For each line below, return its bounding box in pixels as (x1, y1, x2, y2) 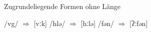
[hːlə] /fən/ (80, 17, 114, 28)
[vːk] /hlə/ (33, 17, 65, 28)
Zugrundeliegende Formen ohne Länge (4, 1, 121, 11)
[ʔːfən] (129, 17, 148, 28)
